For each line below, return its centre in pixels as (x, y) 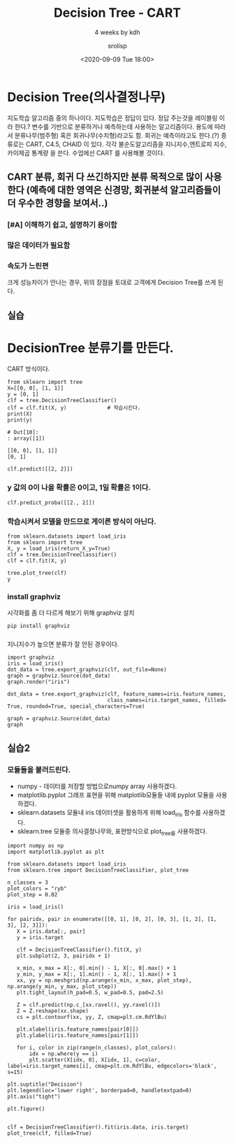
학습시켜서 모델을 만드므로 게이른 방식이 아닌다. (82, 521)
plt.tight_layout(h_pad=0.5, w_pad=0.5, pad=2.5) (90, 992)
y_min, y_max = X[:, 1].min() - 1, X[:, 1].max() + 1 (96, 974)
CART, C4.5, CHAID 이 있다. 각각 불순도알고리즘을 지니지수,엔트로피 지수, (126, 144)
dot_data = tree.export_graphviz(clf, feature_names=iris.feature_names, (117, 694)
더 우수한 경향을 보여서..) (58, 203)
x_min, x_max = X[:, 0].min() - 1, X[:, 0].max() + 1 (96, 968)
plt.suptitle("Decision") (45, 1084)
